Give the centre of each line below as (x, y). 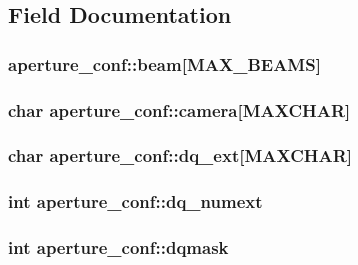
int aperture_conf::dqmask (118, 247)
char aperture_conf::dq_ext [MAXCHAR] (180, 155)
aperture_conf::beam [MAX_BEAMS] (164, 63)
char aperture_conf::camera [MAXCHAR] (179, 109)
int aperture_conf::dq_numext (135, 201)
